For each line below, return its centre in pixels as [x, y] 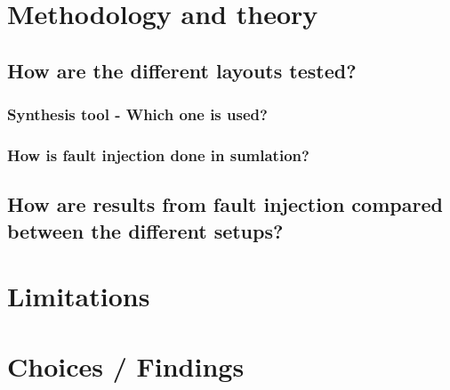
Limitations [79, 296]
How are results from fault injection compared [225, 204]
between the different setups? [145, 230]
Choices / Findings [126, 366]
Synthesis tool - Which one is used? [137, 114]
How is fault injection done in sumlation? [158, 154]
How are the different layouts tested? [182, 70]
